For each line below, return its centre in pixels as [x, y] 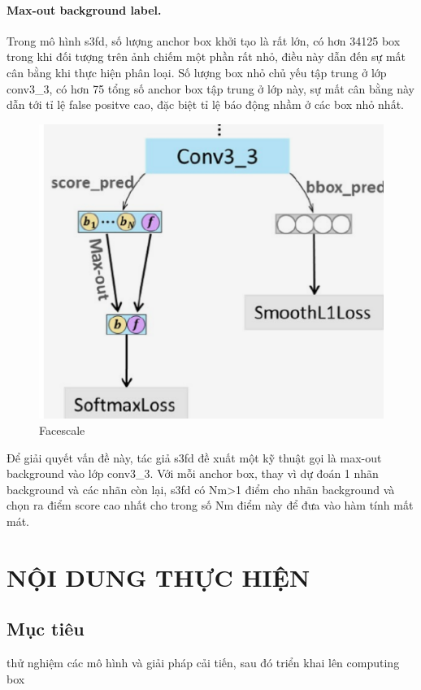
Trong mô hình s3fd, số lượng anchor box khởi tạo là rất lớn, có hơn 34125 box [204, 40]
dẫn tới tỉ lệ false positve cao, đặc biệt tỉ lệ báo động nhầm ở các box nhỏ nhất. [205, 104]
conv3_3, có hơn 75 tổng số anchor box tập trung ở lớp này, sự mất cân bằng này [210, 88]
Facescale [62, 430]
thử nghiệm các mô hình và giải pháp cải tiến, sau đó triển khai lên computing [203, 663]
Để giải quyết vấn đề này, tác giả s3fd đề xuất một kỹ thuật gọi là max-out [194, 457]
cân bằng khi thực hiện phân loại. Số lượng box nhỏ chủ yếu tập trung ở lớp [197, 72]
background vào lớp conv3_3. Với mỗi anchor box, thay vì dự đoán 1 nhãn [193, 473]
